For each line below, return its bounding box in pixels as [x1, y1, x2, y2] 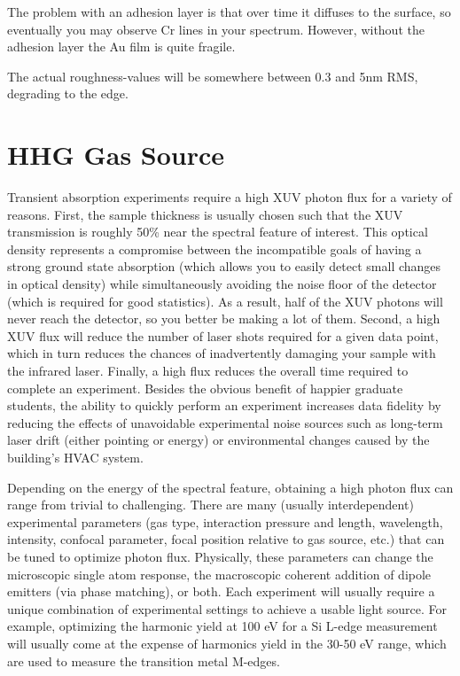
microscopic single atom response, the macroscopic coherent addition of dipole [7, 564, 432, 583]
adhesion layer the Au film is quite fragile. [7, 37, 236, 56]
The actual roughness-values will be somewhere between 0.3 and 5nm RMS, [7, 66, 418, 85]
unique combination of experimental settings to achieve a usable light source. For [7, 599, 448, 618]
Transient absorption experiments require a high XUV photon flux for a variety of [7, 188, 452, 206]
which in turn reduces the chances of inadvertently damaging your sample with [7, 344, 436, 362]
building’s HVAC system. [7, 448, 144, 466]
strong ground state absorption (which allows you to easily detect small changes [7, 257, 441, 276]
